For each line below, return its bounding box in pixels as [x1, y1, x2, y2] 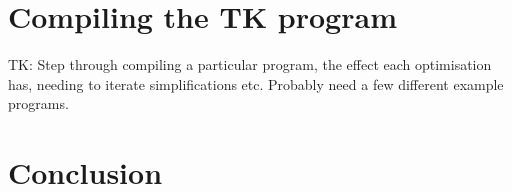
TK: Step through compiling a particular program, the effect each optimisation [8, 54, 492, 75]
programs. [8, 93, 69, 114]
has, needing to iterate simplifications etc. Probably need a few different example [8, 73, 504, 94]
